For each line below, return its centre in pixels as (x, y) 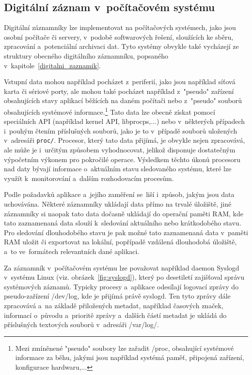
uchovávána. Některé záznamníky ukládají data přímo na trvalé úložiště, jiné (118, 204)
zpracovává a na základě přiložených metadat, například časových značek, (114, 305)
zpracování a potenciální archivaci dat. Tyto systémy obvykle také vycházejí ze (121, 46)
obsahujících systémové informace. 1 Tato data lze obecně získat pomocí (110, 111)
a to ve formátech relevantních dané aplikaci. (72, 251)
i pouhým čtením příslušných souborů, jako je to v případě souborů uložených (121, 130)
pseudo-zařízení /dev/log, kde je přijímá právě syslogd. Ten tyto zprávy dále (117, 296)
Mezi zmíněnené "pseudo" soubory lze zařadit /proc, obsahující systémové (125, 348)
